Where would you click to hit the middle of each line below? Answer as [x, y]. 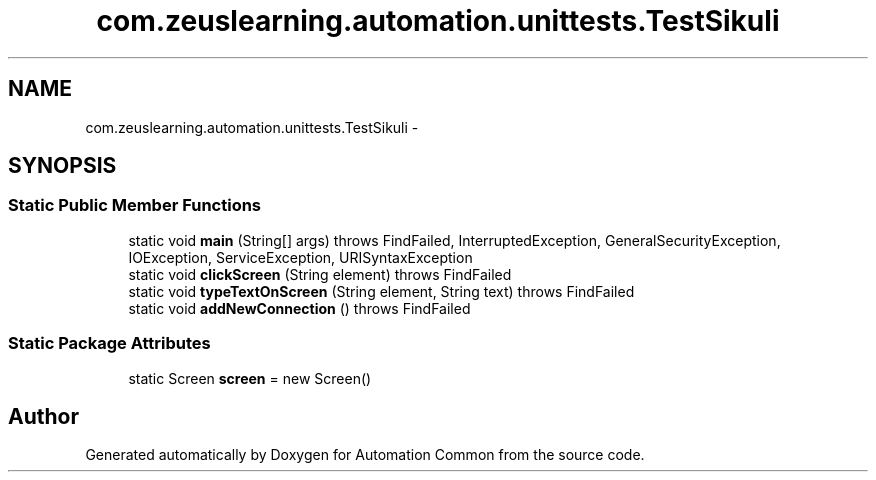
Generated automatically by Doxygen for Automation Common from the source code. [365, 455]
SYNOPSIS [62, 166]
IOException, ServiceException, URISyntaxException [300, 257]
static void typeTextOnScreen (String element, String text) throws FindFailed [381, 291]
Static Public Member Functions [135, 205]
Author [43, 416]
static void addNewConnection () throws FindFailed [299, 308]
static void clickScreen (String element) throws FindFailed [320, 274]
